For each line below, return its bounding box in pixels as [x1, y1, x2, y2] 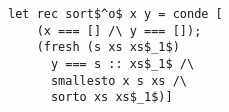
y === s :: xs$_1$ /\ [50, 56, 195, 71]
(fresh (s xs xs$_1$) [36, 40, 180, 55]
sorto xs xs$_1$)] [50, 90, 173, 105]
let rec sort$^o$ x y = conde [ [8, 7, 223, 21]
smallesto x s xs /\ [50, 73, 187, 88]
